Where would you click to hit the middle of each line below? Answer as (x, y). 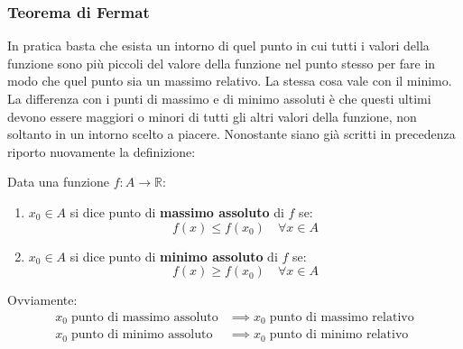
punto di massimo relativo (342, 317)
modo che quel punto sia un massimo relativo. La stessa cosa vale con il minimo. (230, 81)
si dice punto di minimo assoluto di (174, 256)
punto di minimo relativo (339, 335)
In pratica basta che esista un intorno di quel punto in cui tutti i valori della (218, 46)
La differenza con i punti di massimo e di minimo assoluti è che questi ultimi (219, 98)
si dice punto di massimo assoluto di (177, 211)
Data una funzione (58, 182)
